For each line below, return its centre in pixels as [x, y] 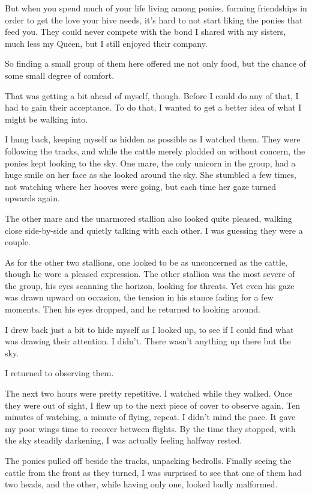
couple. [18, 242]
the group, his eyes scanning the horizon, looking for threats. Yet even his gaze [150, 285]
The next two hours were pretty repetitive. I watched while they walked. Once [149, 393]
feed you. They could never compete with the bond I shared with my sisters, [145, 32]
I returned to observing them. [59, 373]
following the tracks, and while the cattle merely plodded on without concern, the [155, 151]
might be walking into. [46, 119]
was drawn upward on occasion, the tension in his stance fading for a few [139, 297]
